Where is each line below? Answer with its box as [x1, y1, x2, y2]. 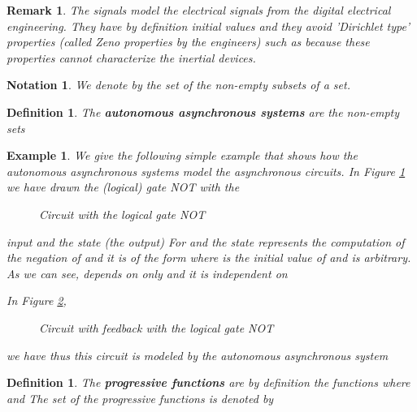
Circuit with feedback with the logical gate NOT [39, 319, 274, 336]
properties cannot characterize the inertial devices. [7, 49, 256, 66]
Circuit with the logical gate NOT [39, 205, 206, 222]
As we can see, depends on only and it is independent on [7, 264, 288, 281]
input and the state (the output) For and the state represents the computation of [7, 233, 405, 250]
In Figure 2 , [7, 292, 67, 309]
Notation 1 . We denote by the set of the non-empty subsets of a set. [7, 76, 350, 93]
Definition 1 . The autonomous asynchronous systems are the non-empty [7, 103, 400, 120]
